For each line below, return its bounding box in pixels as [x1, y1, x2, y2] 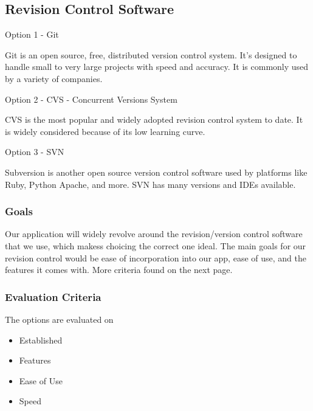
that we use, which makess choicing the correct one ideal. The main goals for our [5, 239, 306, 252]
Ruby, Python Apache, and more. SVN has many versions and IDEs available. [5, 178, 296, 190]
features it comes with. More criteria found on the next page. [5, 263, 233, 276]
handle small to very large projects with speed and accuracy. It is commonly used [5, 60, 309, 73]
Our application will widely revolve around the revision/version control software [5, 227, 303, 240]
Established [19, 333, 63, 346]
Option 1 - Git [5, 28, 59, 41]
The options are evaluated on [5, 313, 114, 325]
